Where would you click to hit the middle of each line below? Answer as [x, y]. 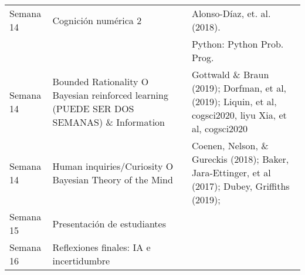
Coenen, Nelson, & [230, 145]
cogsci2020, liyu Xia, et [239, 115]
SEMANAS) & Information [109, 122]
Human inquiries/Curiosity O [113, 166]
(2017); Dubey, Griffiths [240, 186]
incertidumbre [81, 261]
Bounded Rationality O [101, 81]
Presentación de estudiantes [109, 223]
